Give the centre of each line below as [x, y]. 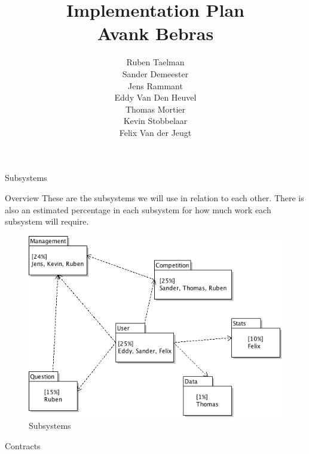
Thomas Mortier [155, 109]
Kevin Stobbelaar [155, 121]
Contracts [23, 445]
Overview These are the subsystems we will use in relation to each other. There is [154, 198]
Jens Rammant [155, 85]
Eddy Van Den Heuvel [155, 97]
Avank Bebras [155, 33]
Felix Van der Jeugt [155, 132]
